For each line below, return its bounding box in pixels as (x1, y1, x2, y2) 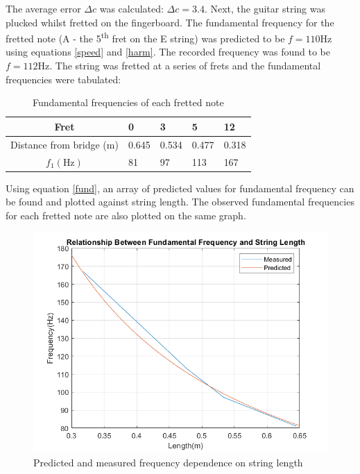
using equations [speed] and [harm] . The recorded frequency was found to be (6, 44, 330, 59)
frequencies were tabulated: (6, 71, 121, 86)
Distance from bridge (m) (10, 137, 119, 151)
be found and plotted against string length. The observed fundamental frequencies (6, 194, 354, 209)
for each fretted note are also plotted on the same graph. (6, 208, 246, 222)
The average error (6, 1, 81, 15)
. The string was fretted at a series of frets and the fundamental (49, 58, 321, 73)
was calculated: (99, 1, 164, 15)
